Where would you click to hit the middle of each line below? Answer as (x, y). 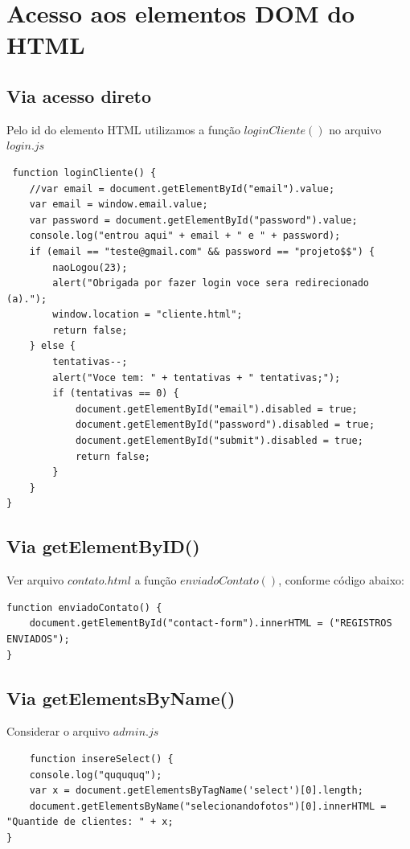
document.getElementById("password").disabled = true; (225, 425)
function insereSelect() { (101, 759)
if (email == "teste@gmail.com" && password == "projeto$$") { (202, 251)
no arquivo (355, 129)
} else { (52, 346)
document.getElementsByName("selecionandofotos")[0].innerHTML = (208, 806)
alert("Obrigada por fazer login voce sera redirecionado (211, 283)
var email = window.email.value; (119, 205)
